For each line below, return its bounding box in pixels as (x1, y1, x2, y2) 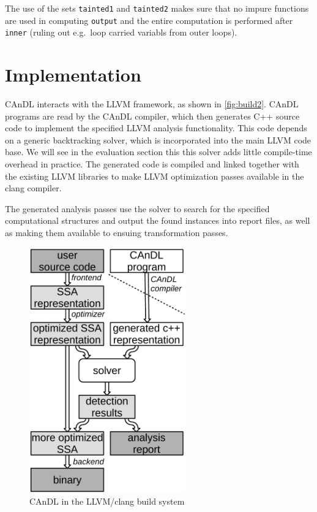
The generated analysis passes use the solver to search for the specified (5, 202, 270, 215)
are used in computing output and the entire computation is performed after (5, 13, 293, 26)
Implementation (5, 62, 141, 87)
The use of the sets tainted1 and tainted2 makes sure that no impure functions (5, 2, 309, 14)
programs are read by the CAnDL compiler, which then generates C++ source (5, 109, 300, 122)
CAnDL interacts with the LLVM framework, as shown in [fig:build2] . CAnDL (5, 97, 299, 110)
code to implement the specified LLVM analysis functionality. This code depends (5, 121, 307, 134)
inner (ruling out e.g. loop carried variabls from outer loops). (5, 26, 237, 39)
